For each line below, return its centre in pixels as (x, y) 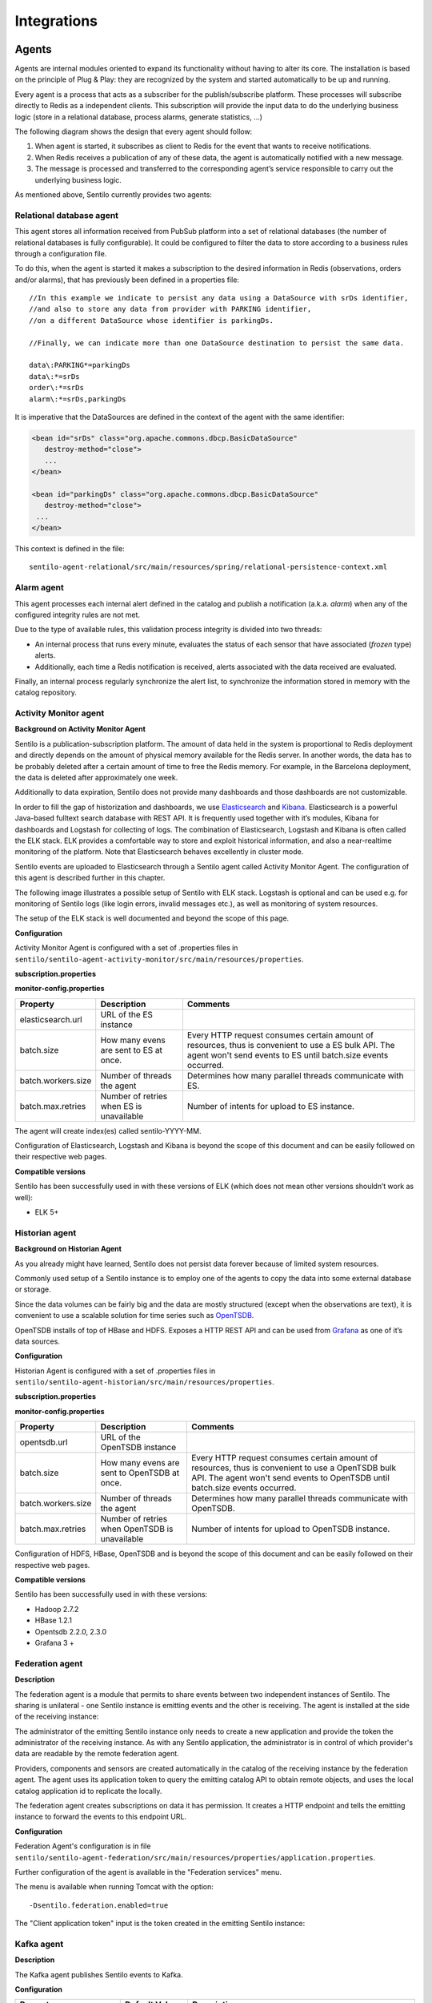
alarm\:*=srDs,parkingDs (78, 399)
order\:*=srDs (56, 388)
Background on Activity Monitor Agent (80, 729)
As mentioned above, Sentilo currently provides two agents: (113, 194)
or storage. (33, 1289)
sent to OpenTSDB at (140, 1473)
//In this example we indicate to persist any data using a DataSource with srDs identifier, (219, 298)
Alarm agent (39, 587)
